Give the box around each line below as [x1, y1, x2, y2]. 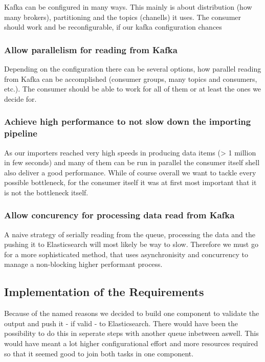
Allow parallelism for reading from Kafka [4, 43, 178, 56]
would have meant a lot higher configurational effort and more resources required [4, 338, 258, 349]
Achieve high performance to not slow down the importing [4, 115, 251, 128]
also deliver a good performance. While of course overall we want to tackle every [4, 167, 256, 177]
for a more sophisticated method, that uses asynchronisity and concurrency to [4, 248, 249, 259]
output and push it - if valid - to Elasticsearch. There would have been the [4, 318, 238, 328]
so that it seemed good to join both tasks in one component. [4, 348, 194, 358]
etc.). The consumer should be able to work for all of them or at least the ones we [4, 83, 261, 94]
